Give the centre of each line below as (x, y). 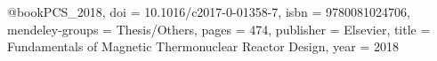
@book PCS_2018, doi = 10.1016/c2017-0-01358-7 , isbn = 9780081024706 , (209, 11)
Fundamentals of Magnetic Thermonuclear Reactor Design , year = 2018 (203, 46)
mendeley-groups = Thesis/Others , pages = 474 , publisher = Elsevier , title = (219, 29)
